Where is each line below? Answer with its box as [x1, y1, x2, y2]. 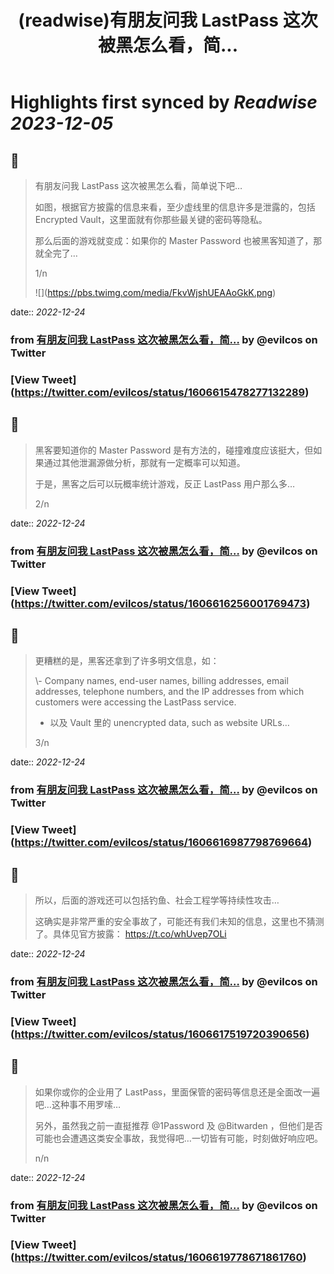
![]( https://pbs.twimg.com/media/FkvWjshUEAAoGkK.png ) [34, 287, 277, 298]
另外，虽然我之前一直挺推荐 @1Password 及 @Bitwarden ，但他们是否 [34, 1119, 323, 1131]
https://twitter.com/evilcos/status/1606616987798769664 [14, 836, 309, 850]
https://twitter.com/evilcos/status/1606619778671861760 [14, 1251, 303, 1265]
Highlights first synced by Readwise [10, 91, 318, 114]
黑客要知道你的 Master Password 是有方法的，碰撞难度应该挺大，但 [34, 444, 314, 456]
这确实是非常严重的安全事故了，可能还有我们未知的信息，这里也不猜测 [34, 915, 325, 927]
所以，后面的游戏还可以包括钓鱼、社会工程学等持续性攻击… [34, 894, 280, 906]
